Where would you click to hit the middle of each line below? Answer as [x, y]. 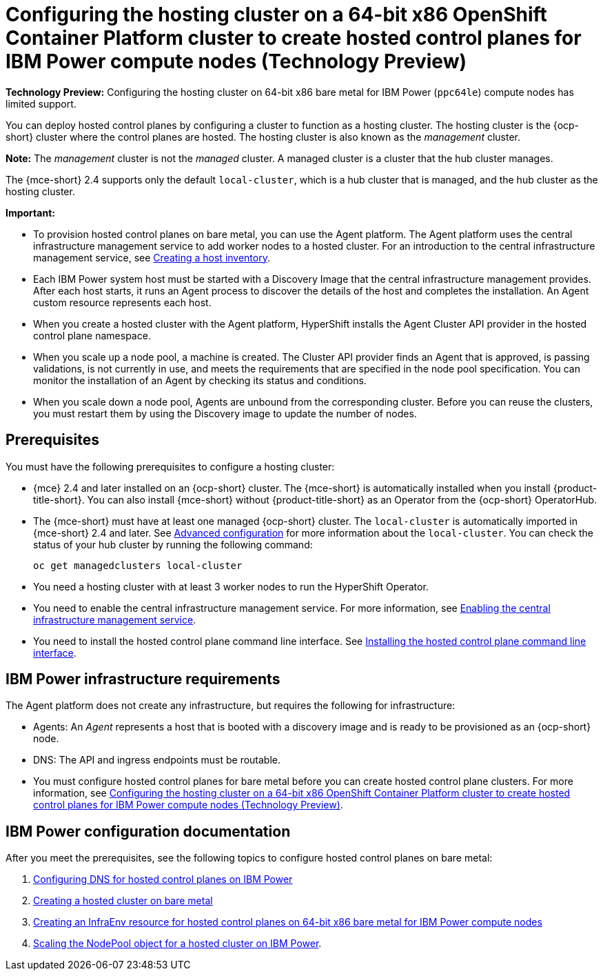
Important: [30, 212]
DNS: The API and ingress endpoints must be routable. [157, 760]
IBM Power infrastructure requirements [143, 679]
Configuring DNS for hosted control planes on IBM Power [163, 879]
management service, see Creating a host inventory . [152, 257]
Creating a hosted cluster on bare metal [123, 901]
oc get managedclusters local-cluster [138, 565]
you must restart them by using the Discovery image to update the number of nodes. [225, 413]
